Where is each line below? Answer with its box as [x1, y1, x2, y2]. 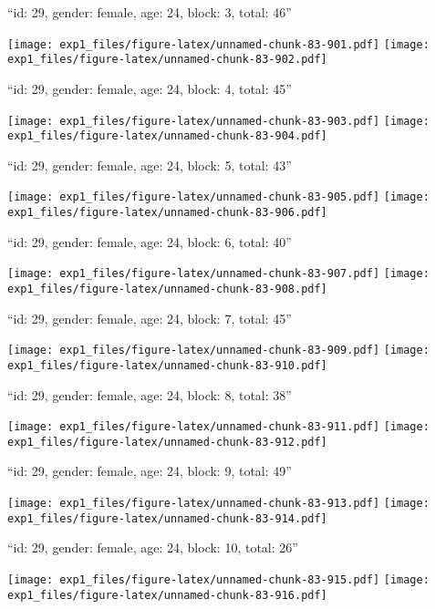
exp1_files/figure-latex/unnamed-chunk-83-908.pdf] [7, 282, 327, 295]
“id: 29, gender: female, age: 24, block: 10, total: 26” [7, 538, 298, 557]
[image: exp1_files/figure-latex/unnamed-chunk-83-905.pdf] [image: [7, 191, 430, 204]
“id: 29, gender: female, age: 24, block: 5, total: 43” [7, 155, 292, 174]
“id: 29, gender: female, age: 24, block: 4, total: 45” [7, 78, 292, 98]
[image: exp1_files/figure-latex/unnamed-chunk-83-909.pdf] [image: [7, 344, 430, 357]
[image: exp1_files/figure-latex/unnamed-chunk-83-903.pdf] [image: [7, 114, 430, 128]
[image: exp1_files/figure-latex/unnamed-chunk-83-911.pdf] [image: [7, 420, 430, 434]
